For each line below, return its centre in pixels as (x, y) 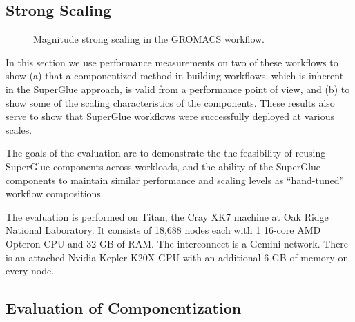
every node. (30, 271)
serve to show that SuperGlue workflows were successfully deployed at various (170, 116)
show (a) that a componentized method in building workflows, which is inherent (175, 76)
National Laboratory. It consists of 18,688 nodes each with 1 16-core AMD (163, 230)
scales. (19, 129)
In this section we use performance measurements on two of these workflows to (172, 62)
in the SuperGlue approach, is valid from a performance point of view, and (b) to (178, 89)
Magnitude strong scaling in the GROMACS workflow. (149, 39)
